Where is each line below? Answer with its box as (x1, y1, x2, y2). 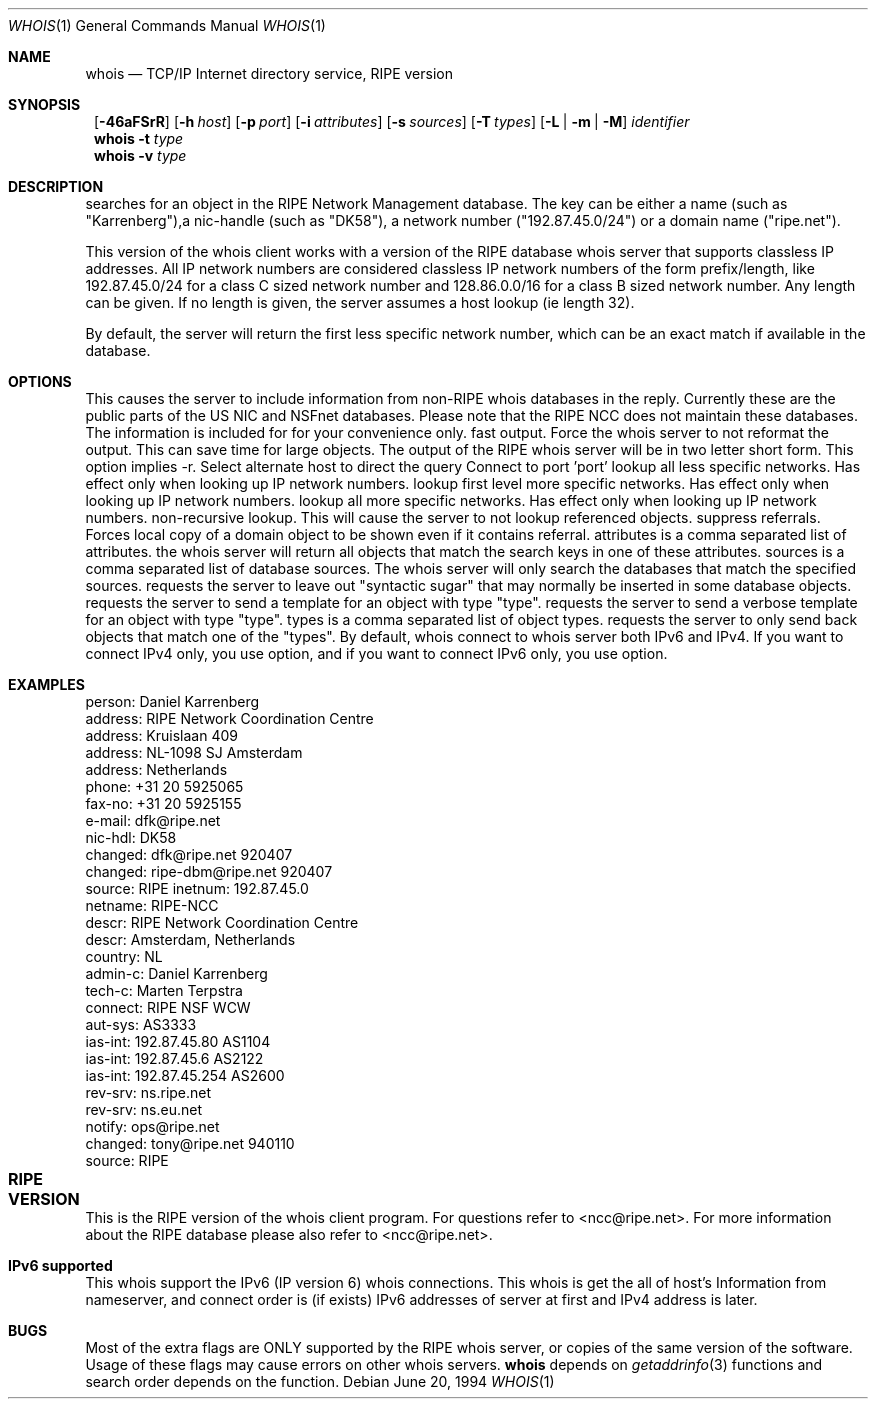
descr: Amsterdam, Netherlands (85, 931, 296, 948)
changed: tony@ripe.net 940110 (85, 1135, 295, 1152)
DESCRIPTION (8, 178, 104, 195)
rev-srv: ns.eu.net (85, 1101, 202, 1118)
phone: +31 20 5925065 (85, 778, 244, 795)
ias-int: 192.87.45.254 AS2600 (85, 1067, 285, 1084)
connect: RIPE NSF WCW (85, 999, 251, 1016)
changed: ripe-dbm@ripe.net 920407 (85, 863, 333, 880)
